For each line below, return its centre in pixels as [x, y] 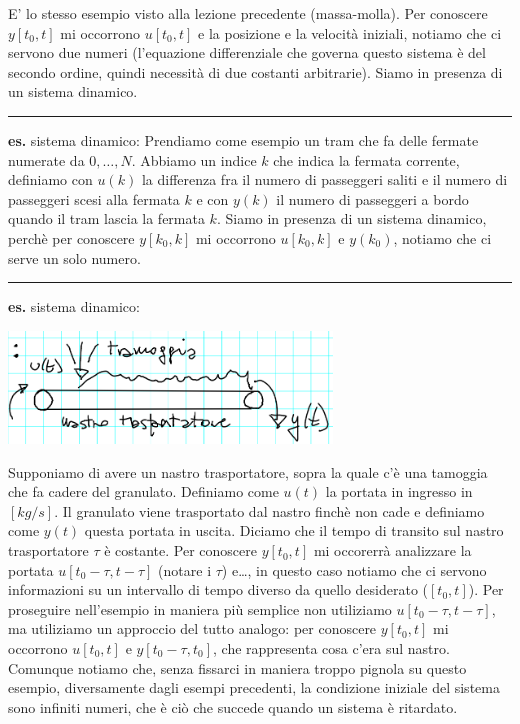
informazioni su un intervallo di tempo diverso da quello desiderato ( [218, 589]
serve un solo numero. [74, 257]
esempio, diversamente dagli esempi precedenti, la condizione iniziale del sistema [254, 687]
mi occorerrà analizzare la [392, 550]
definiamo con [50, 179]
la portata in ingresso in [399, 491]
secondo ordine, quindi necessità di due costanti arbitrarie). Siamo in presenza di [255, 71]
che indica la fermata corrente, [366, 159]
